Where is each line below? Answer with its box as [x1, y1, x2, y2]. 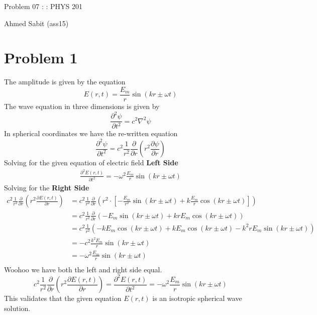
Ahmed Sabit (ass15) [4, 18, 69, 28]
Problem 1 [4, 47, 78, 68]
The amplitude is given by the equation [4, 76, 126, 87]
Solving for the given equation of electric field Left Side [4, 157, 178, 168]
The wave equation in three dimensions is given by [4, 100, 160, 111]
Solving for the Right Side [4, 182, 89, 193]
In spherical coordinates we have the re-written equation [4, 128, 178, 139]
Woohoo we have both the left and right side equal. [4, 264, 162, 274]
